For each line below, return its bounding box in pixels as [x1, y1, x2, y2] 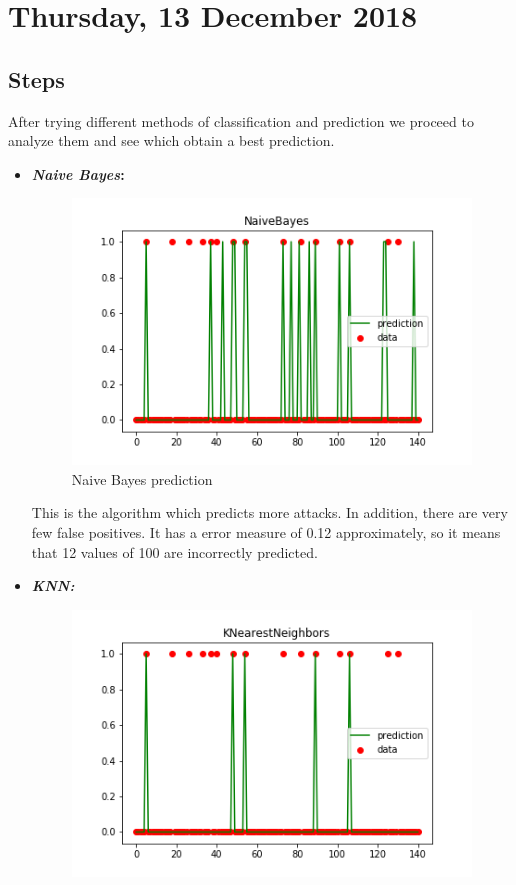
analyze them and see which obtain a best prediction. [8, 130, 335, 151]
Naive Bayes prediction [71, 468, 213, 489]
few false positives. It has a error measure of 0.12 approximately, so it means [31, 521, 501, 542]
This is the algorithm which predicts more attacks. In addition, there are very [31, 502, 508, 523]
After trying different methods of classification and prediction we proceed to [8, 110, 474, 131]
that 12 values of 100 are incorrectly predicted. [31, 541, 318, 562]
